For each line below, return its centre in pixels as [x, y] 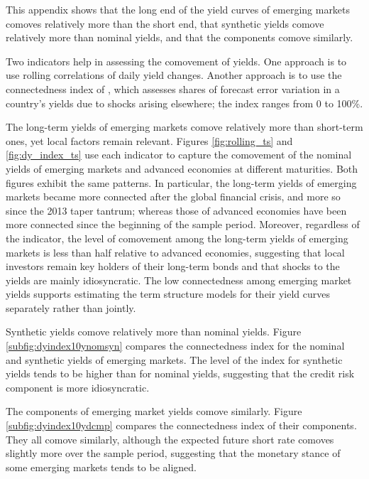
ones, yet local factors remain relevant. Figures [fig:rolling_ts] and [149, 140]
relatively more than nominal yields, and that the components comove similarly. [180, 37]
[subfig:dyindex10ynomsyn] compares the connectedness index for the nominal [175, 346]
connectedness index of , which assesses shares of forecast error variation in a [173, 88]
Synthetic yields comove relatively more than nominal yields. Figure [154, 332]
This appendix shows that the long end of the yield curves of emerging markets [178, 9]
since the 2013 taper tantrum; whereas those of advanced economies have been [176, 210]
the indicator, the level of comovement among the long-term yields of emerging [177, 238]
